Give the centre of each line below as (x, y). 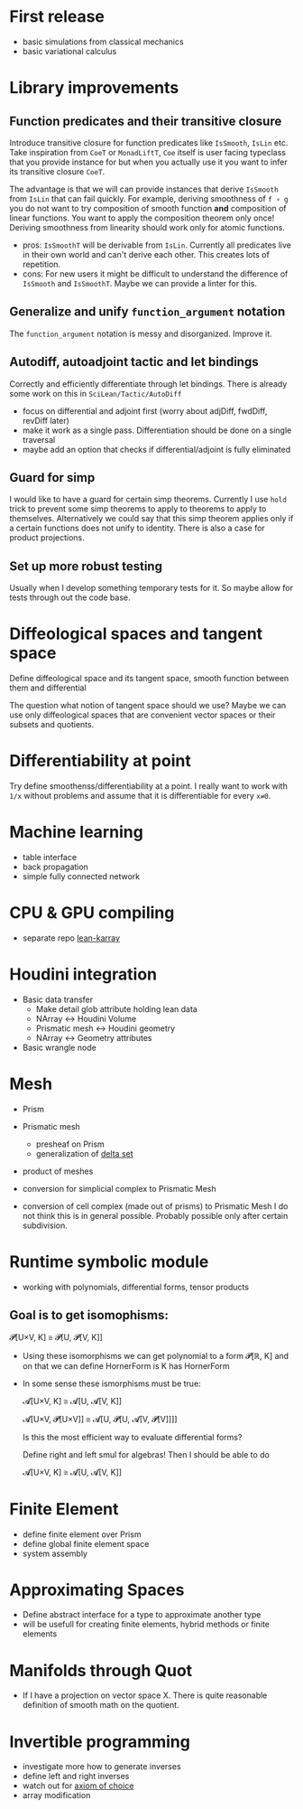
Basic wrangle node (59, 1047)
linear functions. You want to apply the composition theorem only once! (142, 218)
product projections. (47, 538)
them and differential (48, 688)
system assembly (55, 1553)
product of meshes (58, 1171)
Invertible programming (100, 1742)
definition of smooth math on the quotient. (101, 1705)
